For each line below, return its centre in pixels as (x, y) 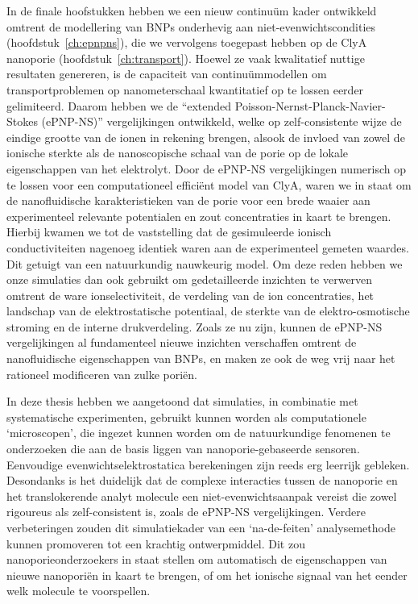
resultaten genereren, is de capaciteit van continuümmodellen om (167, 74)
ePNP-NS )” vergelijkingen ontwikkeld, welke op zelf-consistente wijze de (224, 121)
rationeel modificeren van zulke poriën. (102, 374)
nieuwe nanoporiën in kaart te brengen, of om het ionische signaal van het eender (207, 575)
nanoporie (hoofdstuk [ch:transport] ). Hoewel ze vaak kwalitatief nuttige (186, 58)
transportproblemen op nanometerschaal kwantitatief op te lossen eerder (185, 89)
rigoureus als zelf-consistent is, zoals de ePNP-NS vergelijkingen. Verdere (186, 512)
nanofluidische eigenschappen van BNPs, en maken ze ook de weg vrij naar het (201, 358)
